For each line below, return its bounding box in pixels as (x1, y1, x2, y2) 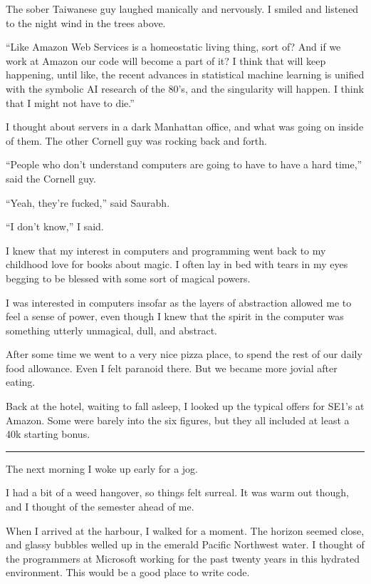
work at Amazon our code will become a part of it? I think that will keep (6, 53, 326, 68)
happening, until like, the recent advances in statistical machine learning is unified (6, 67, 365, 82)
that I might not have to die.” (6, 95, 135, 110)
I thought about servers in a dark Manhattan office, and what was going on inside (6, 119, 364, 134)
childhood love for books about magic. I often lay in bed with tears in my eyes (6, 257, 348, 272)
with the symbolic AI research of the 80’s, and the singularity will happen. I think (6, 81, 364, 96)
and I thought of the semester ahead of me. (6, 499, 194, 514)
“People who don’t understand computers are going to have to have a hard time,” (6, 157, 362, 172)
